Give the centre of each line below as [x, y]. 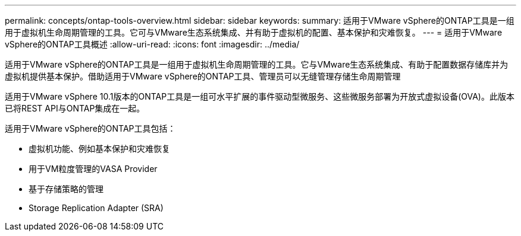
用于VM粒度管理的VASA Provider [93, 169]
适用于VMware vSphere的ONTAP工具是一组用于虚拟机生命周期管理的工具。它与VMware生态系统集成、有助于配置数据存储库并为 [257, 64]
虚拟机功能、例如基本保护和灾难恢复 [99, 149]
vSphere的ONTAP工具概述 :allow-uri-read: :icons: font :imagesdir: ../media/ [152, 44]
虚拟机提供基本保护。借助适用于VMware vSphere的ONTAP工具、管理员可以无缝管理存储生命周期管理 [203, 76]
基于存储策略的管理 [66, 189]
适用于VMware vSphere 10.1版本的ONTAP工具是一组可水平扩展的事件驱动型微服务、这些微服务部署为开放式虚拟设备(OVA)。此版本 [260, 96]
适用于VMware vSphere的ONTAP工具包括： [90, 128]
